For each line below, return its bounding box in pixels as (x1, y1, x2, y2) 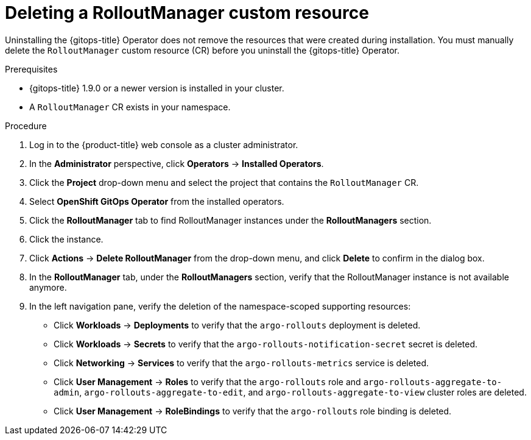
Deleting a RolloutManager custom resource (5, 2, 369, 23)
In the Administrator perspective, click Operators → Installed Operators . (29, 158, 324, 169)
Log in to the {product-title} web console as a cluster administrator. (29, 139, 298, 150)
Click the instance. (29, 233, 104, 244)
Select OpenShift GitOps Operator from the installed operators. (29, 196, 284, 207)
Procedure (5, 120, 47, 131)
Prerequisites (5, 63, 58, 74)
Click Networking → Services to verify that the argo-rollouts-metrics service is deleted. (54, 357, 429, 368)
